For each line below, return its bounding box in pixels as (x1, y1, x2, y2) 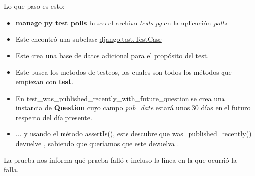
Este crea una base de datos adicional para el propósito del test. (15, 50, 209, 60)
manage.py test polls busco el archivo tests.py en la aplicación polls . (15, 17, 229, 27)
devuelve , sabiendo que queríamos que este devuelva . (15, 138, 179, 148)
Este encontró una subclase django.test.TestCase (15, 34, 162, 44)
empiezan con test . (15, 76, 74, 86)
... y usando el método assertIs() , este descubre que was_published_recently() (15, 128, 252, 139)
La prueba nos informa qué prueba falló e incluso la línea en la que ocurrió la (4, 154, 237, 165)
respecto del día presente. (15, 112, 92, 122)
